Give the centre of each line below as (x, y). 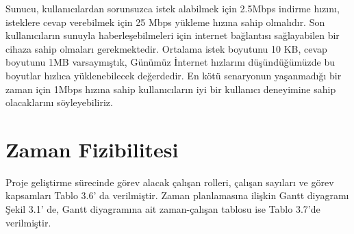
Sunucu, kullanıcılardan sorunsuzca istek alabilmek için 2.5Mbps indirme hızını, (173, 8)
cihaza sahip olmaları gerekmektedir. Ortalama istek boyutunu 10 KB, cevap (166, 48)
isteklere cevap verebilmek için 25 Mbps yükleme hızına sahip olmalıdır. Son (165, 22)
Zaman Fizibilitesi (92, 149)
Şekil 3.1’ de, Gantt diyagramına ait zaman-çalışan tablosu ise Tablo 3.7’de (163, 209)
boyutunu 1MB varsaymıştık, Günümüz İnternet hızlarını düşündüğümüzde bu (170, 62)
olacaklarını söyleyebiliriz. (59, 102)
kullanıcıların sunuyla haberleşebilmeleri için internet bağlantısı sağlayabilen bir (173, 35)
